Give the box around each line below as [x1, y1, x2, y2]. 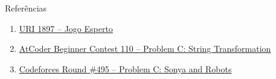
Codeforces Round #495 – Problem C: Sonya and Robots [19, 62, 232, 75]
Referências [5, 2, 47, 14]
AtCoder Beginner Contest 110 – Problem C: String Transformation [19, 42, 271, 55]
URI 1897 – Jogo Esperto [19, 22, 113, 34]
